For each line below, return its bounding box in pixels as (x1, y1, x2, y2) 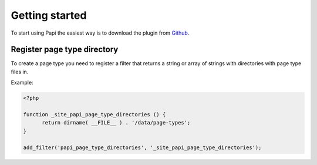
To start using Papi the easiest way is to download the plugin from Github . (11, 29, 190, 36)
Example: (11, 79, 33, 86)
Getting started (11, 9, 87, 22)
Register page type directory (11, 45, 119, 55)
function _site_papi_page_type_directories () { (23, 112, 166, 117)
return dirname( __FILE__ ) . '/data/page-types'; (42, 119, 191, 126)
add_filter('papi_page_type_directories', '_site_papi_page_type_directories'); (23, 144, 262, 151)
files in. (11, 68, 29, 75)
